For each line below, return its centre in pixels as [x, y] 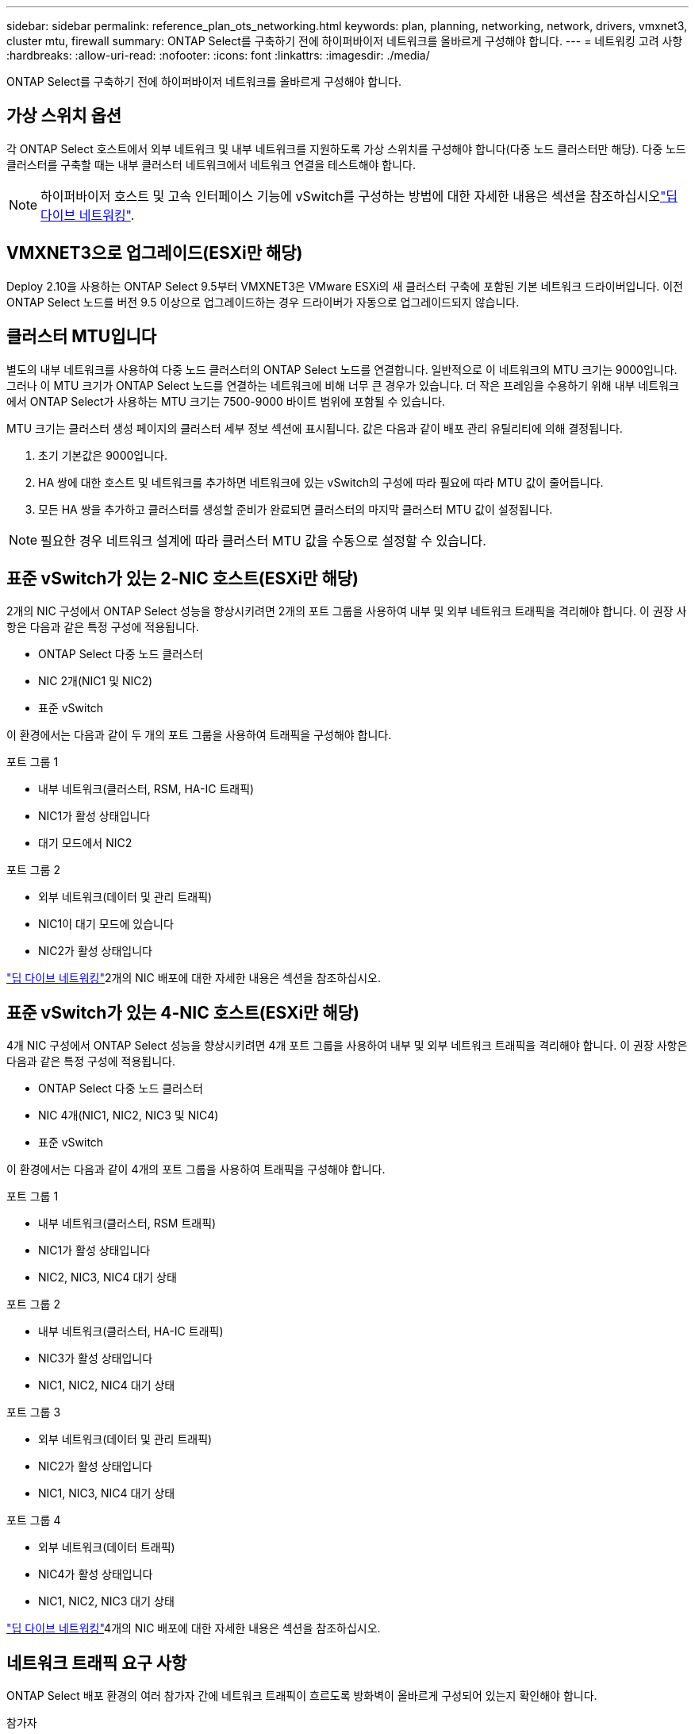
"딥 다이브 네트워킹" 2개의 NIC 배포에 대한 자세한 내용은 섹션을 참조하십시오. [194, 978]
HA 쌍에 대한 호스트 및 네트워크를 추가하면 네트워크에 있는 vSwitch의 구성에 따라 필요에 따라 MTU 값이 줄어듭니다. [321, 482]
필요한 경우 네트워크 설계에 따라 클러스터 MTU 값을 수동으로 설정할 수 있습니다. [263, 540]
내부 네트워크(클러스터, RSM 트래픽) [127, 1223]
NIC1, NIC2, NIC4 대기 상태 [107, 1385]
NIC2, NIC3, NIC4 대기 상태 [108, 1277]
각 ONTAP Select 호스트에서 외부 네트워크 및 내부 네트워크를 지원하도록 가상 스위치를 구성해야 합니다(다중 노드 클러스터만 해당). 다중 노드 [346, 148]
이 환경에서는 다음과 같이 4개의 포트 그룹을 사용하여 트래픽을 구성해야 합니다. [196, 1169]
